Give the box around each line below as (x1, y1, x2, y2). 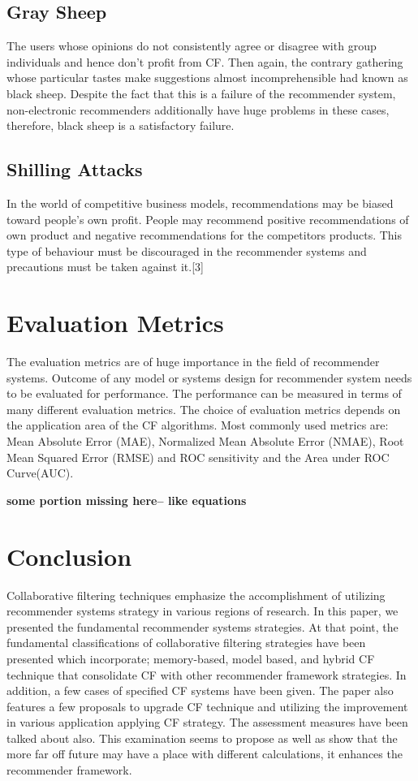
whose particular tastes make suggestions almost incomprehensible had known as (6, 69, 408, 86)
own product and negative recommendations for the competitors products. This (6, 227, 403, 244)
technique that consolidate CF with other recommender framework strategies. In (6, 666, 407, 683)
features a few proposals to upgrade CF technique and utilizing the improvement (6, 697, 408, 714)
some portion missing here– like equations (6, 491, 247, 508)
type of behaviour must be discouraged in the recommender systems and (6, 242, 367, 259)
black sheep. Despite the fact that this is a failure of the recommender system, (6, 84, 396, 101)
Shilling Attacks (6, 157, 143, 182)
